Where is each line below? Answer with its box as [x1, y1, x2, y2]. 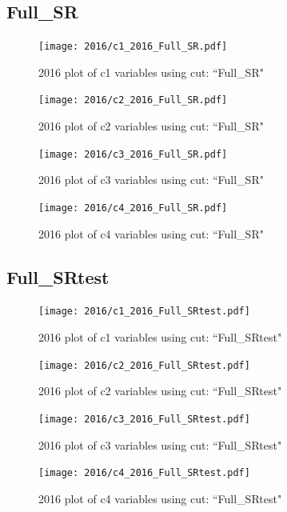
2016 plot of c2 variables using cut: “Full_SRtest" [38, 382, 282, 399]
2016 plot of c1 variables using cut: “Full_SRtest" [38, 329, 282, 346]
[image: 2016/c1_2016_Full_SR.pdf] [38, 41, 228, 53]
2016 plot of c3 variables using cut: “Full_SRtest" [38, 436, 282, 453]
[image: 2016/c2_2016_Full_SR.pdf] [38, 94, 228, 106]
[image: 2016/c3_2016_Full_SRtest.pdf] [38, 413, 250, 425]
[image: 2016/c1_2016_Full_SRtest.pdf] [38, 306, 250, 318]
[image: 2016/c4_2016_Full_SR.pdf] [38, 202, 228, 214]
